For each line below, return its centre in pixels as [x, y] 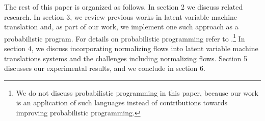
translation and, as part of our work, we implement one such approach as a [121, 27]
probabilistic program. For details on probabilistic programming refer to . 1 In [125, 37]
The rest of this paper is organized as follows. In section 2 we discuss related [124, 7]
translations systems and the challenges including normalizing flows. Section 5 [126, 58]
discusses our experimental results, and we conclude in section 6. [105, 68]
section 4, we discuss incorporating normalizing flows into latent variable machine [131, 48]
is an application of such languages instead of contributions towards [122, 103]
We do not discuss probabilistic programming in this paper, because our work [137, 92]
